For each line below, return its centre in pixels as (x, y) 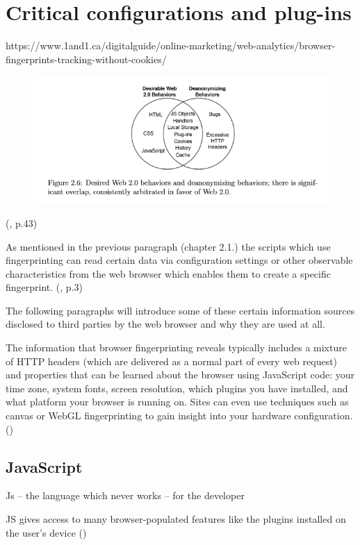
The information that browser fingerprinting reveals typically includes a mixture (176, 347)
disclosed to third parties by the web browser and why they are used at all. (165, 324)
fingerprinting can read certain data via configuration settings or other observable (179, 260)
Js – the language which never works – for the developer (125, 495)
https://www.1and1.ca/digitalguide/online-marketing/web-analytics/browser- (171, 45)
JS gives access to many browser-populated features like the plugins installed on (176, 519)
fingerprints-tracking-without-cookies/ (86, 59)
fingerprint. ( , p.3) (44, 287)
